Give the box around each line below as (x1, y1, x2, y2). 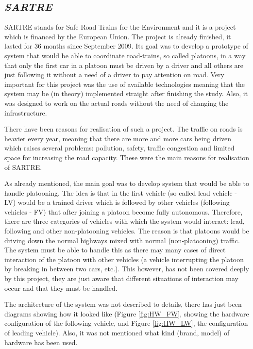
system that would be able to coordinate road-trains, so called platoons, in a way (4, 50, 246, 60)
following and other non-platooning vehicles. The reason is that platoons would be (4, 226, 249, 236)
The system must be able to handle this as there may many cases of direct (4, 245, 226, 255)
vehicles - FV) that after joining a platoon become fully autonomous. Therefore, (4, 206, 243, 216)
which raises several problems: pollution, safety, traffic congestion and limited (4, 143, 235, 153)
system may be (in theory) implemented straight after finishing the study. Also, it (4, 88, 248, 99)
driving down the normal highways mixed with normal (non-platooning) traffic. (4, 235, 240, 245)
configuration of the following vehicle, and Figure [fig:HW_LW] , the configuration (4, 318, 248, 328)
